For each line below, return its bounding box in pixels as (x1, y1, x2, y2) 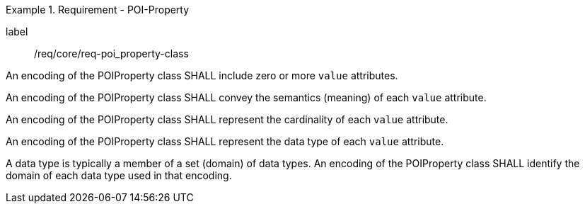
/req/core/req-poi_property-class (34, 47, 189, 60)
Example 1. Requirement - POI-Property (6, 4, 190, 16)
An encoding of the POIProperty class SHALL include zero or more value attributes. (6, 69, 398, 81)
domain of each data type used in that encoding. (6, 169, 232, 181)
